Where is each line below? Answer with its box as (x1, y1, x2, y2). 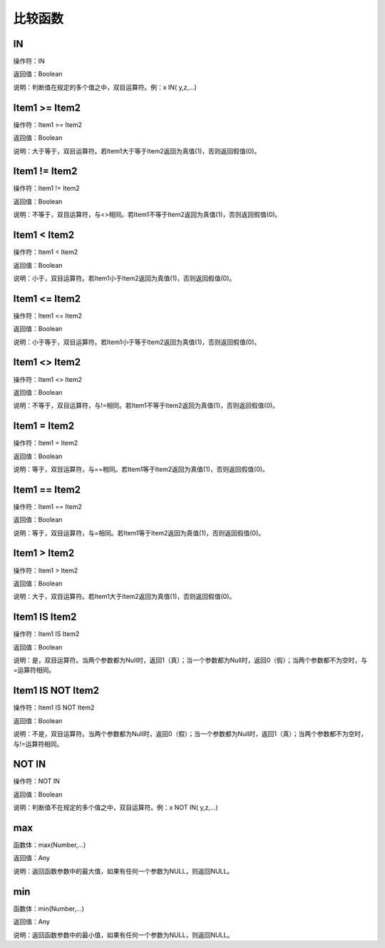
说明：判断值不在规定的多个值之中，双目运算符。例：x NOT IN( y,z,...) (13, 803, 218, 812)
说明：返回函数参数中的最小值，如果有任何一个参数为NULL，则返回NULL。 (13, 930, 234, 939)
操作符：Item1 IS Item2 (13, 630, 80, 638)
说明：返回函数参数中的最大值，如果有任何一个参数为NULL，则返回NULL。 (13, 867, 234, 875)
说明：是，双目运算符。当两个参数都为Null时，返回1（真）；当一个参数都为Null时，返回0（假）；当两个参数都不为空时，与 (13, 656, 367, 665)
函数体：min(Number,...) (13, 904, 85, 913)
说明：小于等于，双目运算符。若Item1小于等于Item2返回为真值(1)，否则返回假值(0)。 (13, 338, 261, 346)
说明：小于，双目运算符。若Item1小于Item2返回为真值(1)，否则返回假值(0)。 (13, 273, 236, 282)
